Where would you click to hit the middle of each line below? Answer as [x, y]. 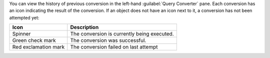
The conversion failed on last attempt [114, 47]
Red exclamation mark [38, 47]
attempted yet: [24, 17]
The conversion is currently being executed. [122, 34]
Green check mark [34, 40]
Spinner [21, 34]
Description [84, 27]
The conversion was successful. [108, 40]
